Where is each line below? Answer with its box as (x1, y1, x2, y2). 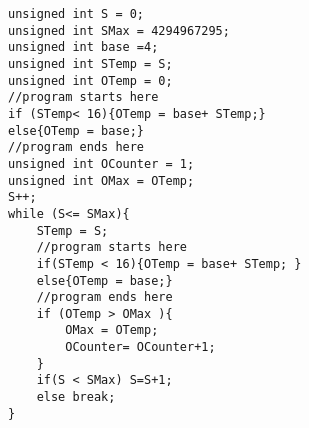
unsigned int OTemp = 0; (8, 73, 173, 88)
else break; (36, 390, 116, 405)
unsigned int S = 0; (8, 7, 145, 21)
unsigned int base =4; (8, 40, 159, 55)
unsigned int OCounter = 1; (8, 156, 195, 171)
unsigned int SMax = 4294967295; (8, 23, 230, 38)
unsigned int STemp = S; (8, 56, 173, 71)
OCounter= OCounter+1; (65, 340, 216, 355)
